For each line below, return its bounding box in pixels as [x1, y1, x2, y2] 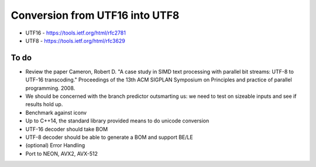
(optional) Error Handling [25, 142, 85, 149]
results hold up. [25, 101, 63, 108]
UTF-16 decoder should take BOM [25, 125, 108, 132]
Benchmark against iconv [25, 109, 87, 116]
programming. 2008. [25, 84, 75, 91]
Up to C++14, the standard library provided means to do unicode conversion [25, 117, 209, 124]
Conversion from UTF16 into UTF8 [11, 9, 180, 22]
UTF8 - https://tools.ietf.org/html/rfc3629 [25, 37, 125, 44]
